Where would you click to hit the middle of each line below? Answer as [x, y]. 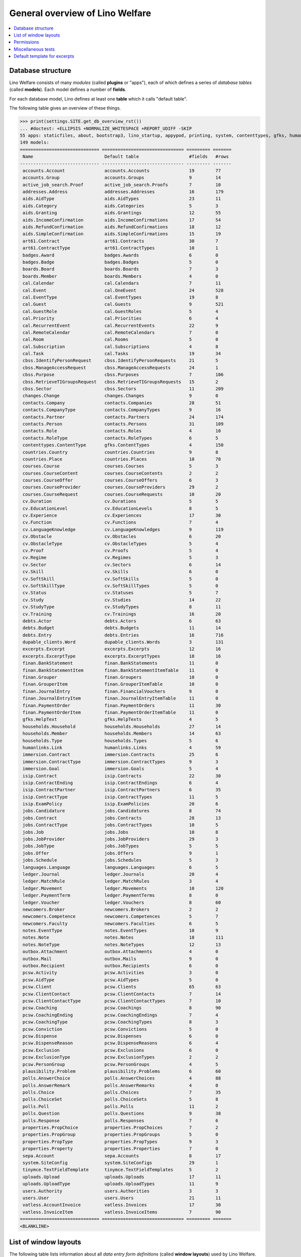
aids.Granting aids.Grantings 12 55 [122, 213]
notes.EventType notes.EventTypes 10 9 [120, 931]
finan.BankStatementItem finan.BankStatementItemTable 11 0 [120, 670]
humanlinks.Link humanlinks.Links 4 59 [122, 747]
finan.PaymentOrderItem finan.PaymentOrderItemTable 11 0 [120, 712]
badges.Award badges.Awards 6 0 [120, 255]
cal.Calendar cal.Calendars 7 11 [122, 283]
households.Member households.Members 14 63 [122, 734]
